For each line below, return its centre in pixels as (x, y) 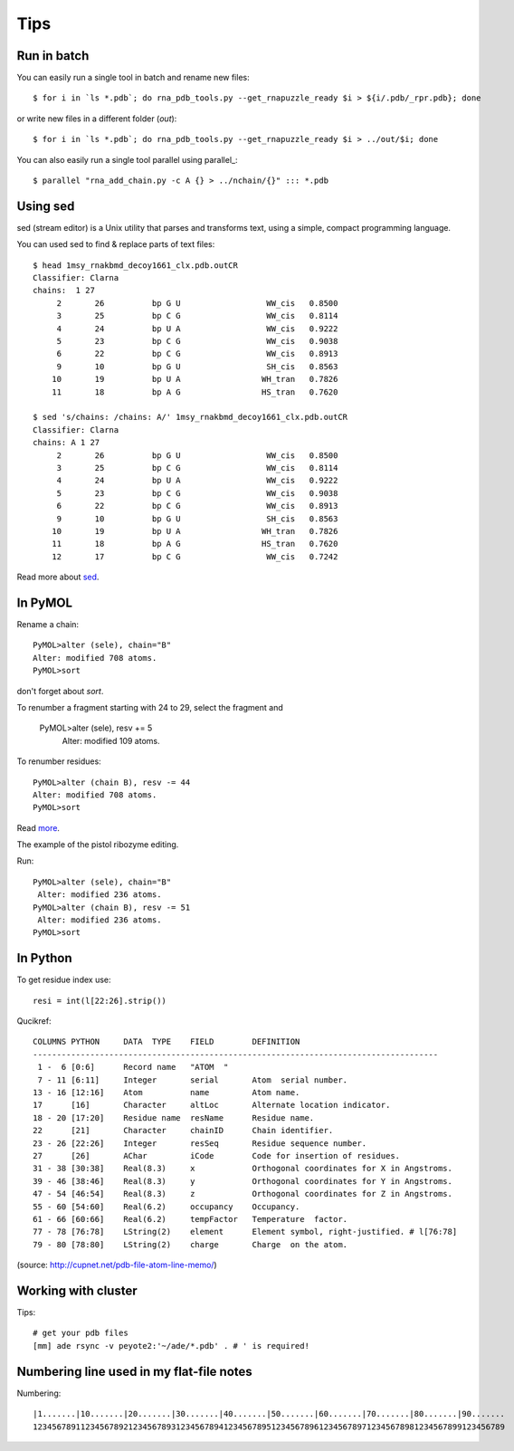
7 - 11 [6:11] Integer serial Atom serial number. (193, 1080)
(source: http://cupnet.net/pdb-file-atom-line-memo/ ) (117, 1265)
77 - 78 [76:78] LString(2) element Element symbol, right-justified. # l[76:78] (245, 1232)
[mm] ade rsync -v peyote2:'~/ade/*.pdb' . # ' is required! (171, 1346)
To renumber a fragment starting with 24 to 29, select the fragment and (150, 707)
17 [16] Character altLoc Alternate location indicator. (212, 1105)
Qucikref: (34, 1021)
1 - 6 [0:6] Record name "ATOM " (133, 1067)
